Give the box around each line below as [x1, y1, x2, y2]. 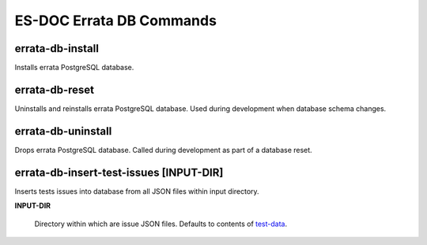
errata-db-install [14, 42, 99, 55]
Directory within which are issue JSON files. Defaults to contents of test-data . [34, 219, 288, 228]
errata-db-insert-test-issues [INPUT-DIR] [14, 165, 224, 179]
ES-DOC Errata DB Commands [14, 12, 217, 29]
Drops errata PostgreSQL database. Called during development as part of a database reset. [14, 145, 312, 154]
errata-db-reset [14, 83, 95, 96]
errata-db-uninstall [14, 124, 112, 138]
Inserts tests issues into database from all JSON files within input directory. [14, 186, 260, 196]
